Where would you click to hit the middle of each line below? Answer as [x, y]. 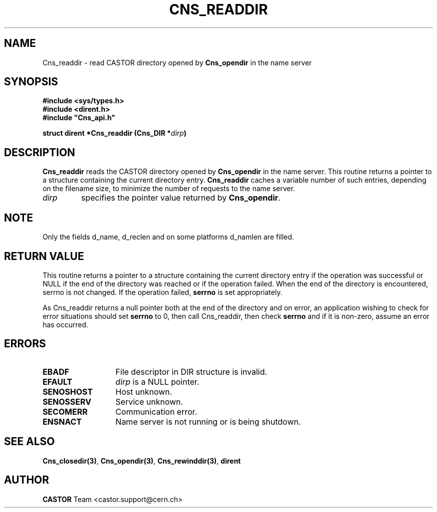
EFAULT [57, 382]
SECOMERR [65, 411]
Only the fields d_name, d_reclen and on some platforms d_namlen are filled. [168, 237]
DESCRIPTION [40, 152]
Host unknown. [144, 391]
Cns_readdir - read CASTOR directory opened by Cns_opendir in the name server [177, 62]
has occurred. [65, 324]
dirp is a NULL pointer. [157, 382]
